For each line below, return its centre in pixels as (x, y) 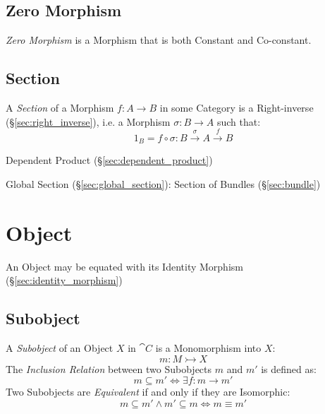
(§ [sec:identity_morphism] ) (64, 280)
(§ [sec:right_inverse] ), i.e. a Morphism (88, 121)
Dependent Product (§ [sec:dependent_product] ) (109, 160)
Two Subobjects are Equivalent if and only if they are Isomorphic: (148, 392)
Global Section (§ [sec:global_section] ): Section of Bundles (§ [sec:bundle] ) (163, 184)
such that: (239, 121)
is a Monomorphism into (208, 348)
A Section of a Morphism (60, 107)
